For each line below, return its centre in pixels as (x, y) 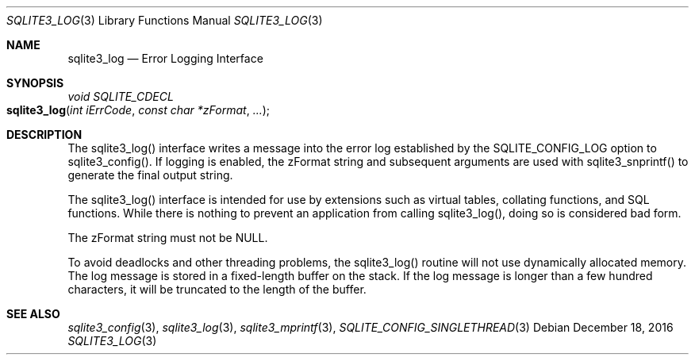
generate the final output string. (150, 175)
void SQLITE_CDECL (121, 96)
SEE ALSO (33, 314)
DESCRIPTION (44, 134)
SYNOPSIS (35, 83)
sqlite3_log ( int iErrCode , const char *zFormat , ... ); (138, 110)
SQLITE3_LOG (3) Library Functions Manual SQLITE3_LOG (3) (165, 20)
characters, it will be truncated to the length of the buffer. (217, 289)
